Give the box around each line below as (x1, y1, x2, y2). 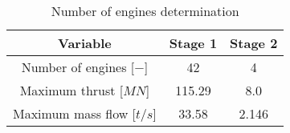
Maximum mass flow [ (13, 104, 137, 123)
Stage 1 (169, 34, 218, 52)
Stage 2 (230, 34, 278, 52)
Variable (58, 34, 112, 52)
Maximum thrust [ (19, 81, 124, 99)
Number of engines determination (51, 2, 239, 20)
